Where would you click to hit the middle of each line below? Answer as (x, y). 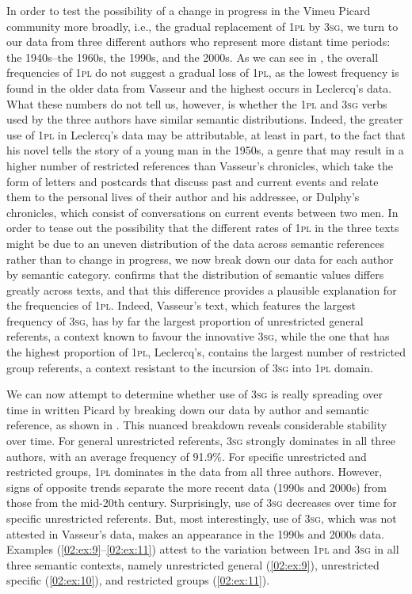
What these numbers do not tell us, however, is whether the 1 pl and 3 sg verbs (197, 103)
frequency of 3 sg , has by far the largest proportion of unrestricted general (185, 320)
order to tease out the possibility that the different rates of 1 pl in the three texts (203, 228)
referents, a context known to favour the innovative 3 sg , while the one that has (198, 336)
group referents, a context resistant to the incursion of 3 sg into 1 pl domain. (190, 367)
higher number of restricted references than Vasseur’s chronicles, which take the (200, 165)
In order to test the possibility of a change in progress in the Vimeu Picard (189, 10)
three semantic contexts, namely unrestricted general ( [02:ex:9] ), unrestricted (193, 564)
